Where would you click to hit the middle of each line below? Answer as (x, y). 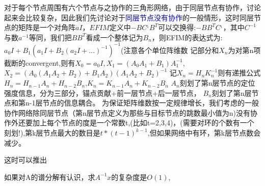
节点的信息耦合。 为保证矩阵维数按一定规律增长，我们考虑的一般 (151, 103)
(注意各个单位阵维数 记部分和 (170, 50)
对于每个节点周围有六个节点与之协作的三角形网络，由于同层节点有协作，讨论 (132, 7)
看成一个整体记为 (114, 37)
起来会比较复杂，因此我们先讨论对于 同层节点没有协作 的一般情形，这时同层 (129, 17)
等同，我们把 (50, 37)
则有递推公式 (239, 73)
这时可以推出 (25, 160)
